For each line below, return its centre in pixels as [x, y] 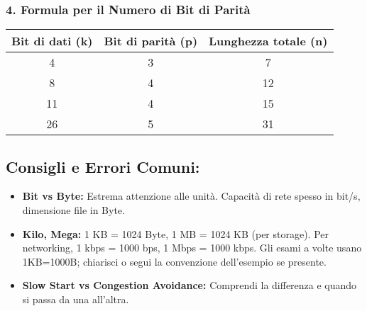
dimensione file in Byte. [73, 210]
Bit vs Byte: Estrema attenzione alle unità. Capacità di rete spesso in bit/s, [191, 196]
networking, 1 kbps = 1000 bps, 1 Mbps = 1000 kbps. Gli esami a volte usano [192, 248]
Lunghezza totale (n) [268, 41]
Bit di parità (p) [151, 41]
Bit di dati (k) [52, 41]
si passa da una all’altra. [76, 299]
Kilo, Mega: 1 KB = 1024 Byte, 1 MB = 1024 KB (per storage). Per [176, 233]
